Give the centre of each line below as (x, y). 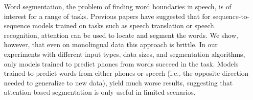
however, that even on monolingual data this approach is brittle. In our (111, 44)
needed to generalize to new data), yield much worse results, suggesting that (118, 82)
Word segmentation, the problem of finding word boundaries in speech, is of (118, 6)
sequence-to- (231, 16)
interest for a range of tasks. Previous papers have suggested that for (107, 16)
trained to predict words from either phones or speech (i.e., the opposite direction (126, 73)
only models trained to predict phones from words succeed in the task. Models (121, 63)
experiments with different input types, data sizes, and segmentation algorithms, (125, 54)
